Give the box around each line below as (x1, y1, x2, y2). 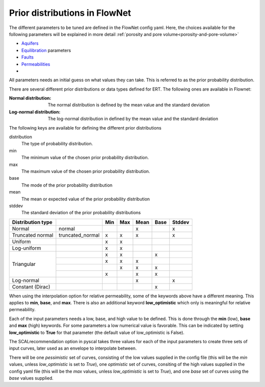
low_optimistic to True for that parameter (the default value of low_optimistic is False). (9, 329, 185, 335)
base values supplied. (9, 375, 53, 381)
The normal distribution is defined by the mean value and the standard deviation (48, 102, 210, 108)
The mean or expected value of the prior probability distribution (21, 196, 150, 202)
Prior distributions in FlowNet (9, 7, 132, 18)
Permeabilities (21, 61, 51, 67)
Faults (21, 54, 34, 60)
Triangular (12, 261, 36, 268)
